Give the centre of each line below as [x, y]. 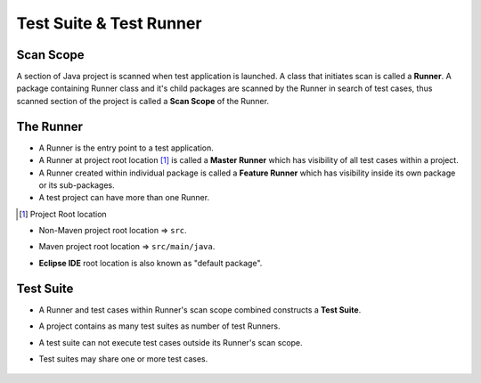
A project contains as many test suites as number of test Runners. [159, 326]
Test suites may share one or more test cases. [123, 359]
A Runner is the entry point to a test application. [126, 148]
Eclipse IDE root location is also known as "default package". [151, 263]
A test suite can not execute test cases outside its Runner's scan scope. [171, 342]
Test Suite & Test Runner [109, 23]
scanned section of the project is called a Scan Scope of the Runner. [143, 101]
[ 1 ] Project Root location [63, 214]
